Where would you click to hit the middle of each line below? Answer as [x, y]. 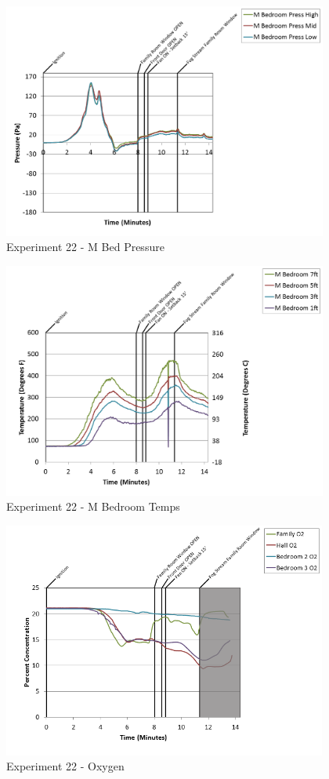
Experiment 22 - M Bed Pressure [85, 247]
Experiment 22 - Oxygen [65, 766]
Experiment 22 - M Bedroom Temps [93, 506]
